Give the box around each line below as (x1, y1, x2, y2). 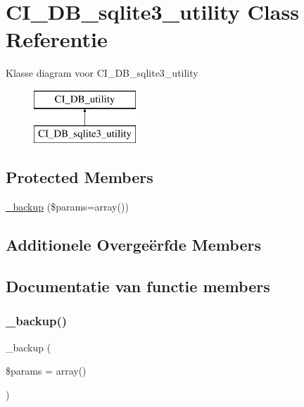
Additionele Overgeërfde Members (6, 234, 261, 256)
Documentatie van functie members (6, 275, 270, 297)
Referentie (6, 25, 108, 54)
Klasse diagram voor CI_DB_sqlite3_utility (6, 65, 198, 80)
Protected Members (6, 166, 153, 188)
